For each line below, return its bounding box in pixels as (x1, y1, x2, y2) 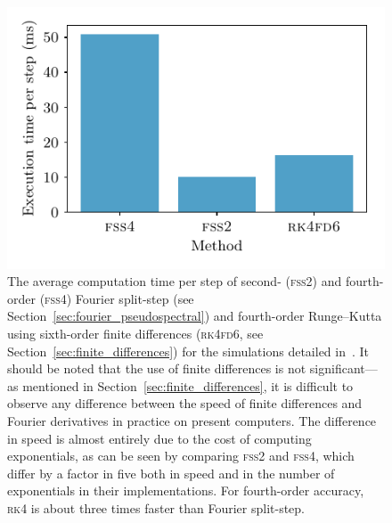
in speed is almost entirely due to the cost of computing (7, 429, 312, 447)
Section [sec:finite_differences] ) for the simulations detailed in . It (7, 341, 370, 360)
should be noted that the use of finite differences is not (7, 359, 306, 378)
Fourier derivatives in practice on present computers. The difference (7, 412, 377, 430)
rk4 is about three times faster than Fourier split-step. (7, 498, 305, 517)
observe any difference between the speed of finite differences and (7, 394, 363, 413)
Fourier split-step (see (75, 289, 194, 307)
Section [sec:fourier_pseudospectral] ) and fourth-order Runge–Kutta (7, 306, 382, 325)
